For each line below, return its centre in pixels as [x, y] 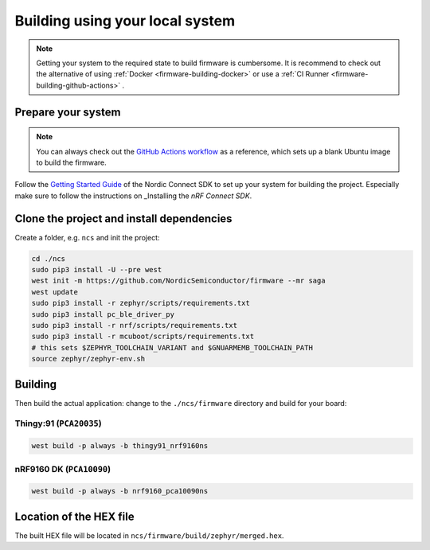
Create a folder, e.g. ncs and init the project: [87, 237]
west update [55, 292]
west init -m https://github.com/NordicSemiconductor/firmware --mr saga [178, 281]
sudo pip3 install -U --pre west [97, 269]
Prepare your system [68, 112]
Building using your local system [125, 21]
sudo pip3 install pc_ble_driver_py [103, 314]
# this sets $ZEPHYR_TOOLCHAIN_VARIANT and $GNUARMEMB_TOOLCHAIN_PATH [172, 347]
